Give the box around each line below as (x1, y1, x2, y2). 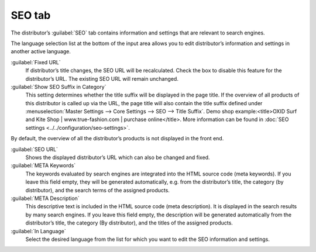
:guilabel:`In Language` (11, 227, 67, 234)
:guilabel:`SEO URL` (11, 146, 59, 153)
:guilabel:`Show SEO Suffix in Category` (11, 83, 107, 90)
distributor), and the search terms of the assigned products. (25, 187, 170, 194)
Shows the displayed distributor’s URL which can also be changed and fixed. (25, 154, 210, 161)
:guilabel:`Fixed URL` (11, 58, 61, 65)
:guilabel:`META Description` (11, 195, 80, 202)
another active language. (11, 48, 71, 55)
